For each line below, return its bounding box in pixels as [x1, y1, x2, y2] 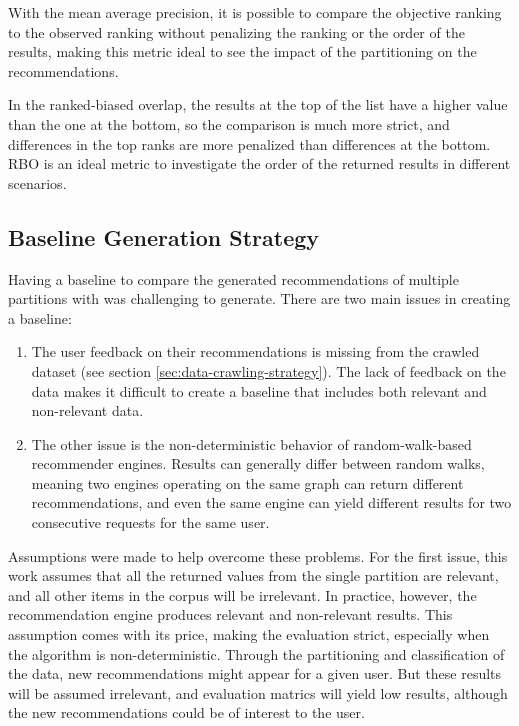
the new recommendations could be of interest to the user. [8, 702, 365, 723]
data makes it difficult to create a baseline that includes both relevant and [31, 380, 487, 401]
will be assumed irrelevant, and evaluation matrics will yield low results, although [8, 682, 508, 703]
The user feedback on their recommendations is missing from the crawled [31, 341, 480, 362]
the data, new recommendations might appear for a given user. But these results [8, 663, 502, 684]
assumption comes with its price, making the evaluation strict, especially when [8, 624, 490, 645]
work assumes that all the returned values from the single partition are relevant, [8, 565, 499, 586]
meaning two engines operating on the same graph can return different [31, 472, 464, 493]
